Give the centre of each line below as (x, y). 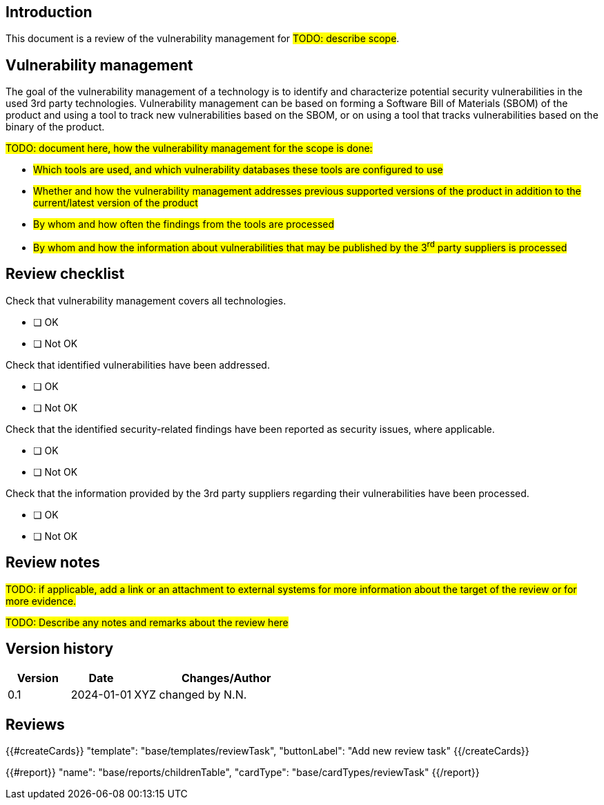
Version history (60, 649)
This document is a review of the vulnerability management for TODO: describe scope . (203, 39)
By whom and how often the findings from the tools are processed (184, 224)
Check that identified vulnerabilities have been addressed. (138, 365)
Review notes (53, 563)
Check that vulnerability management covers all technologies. (146, 300)
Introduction (49, 12)
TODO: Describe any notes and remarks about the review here (147, 622)
